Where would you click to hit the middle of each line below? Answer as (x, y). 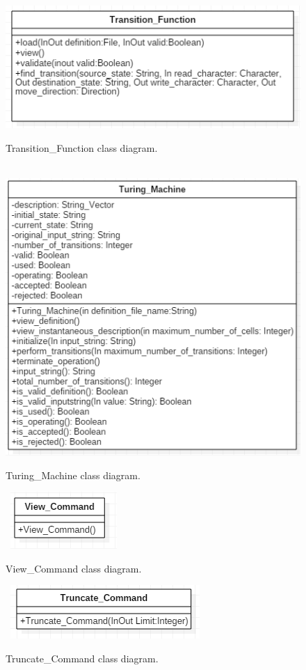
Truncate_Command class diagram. (82, 659)
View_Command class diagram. (74, 568)
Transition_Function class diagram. (82, 147)
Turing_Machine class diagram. (73, 475)
